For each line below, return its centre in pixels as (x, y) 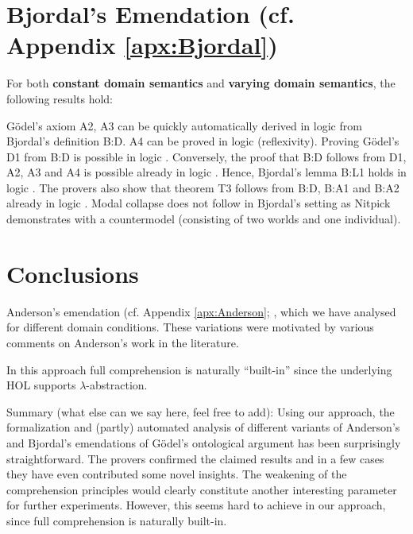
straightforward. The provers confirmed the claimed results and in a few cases (195, 458)
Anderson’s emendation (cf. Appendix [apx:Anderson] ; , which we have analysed (201, 311)
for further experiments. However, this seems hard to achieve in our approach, (196, 505)
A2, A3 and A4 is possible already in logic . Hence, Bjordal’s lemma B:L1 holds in (206, 172)
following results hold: (60, 98)
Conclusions (73, 273)
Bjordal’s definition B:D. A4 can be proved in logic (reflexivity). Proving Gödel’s (203, 141)
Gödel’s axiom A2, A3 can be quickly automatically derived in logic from (184, 125)
